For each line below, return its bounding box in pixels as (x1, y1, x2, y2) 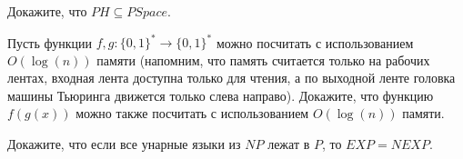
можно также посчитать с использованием (75, 104, 309, 123)
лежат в (267, 134, 310, 154)
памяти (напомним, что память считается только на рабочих (96, 50, 430, 69)
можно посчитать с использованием (216, 33, 414, 52)
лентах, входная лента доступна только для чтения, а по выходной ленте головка (7, 68, 456, 87)
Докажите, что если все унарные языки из (7, 134, 241, 154)
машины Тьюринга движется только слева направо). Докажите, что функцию (7, 85, 434, 104)
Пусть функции (7, 33, 92, 52)
